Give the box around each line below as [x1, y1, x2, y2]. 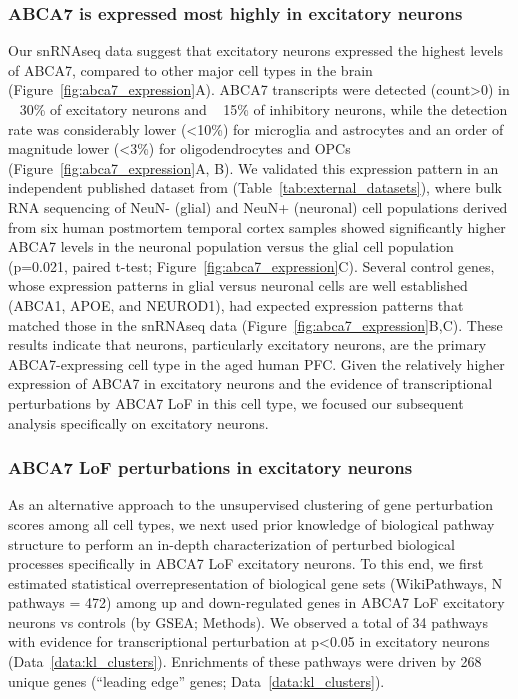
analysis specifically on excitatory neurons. [8, 412, 269, 433]
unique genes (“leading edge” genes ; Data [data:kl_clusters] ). [8, 670, 385, 691]
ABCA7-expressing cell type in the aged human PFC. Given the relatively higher [8, 353, 505, 374]
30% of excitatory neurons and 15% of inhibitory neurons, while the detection [19, 99, 508, 119]
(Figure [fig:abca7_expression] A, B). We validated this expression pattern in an [8, 157, 499, 178]
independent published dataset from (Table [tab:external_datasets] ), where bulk [8, 177, 502, 198]
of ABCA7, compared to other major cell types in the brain [8, 59, 373, 80]
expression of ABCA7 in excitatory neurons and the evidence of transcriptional [8, 373, 493, 394]
